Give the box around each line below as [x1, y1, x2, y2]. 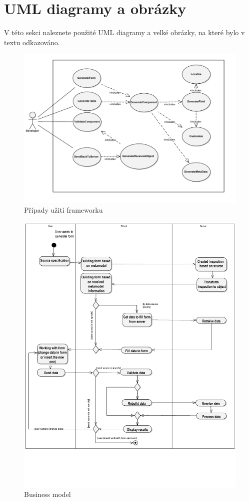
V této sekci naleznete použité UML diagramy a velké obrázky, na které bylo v [4, 27, 245, 38]
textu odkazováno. [4, 37, 60, 47]
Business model [24, 489, 71, 499]
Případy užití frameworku [24, 205, 103, 215]
